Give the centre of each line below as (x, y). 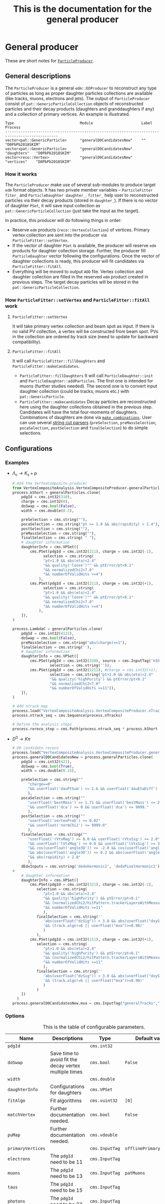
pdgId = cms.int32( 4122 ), (48, 633)
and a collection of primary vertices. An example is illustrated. (68, 114)
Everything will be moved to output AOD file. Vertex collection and (78, 272)
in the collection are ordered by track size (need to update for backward (85, 337)
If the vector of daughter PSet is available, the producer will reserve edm (84, 246)
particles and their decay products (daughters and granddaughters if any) (80, 109)
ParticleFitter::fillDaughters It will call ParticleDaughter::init (86, 376)
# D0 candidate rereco (35, 748)
